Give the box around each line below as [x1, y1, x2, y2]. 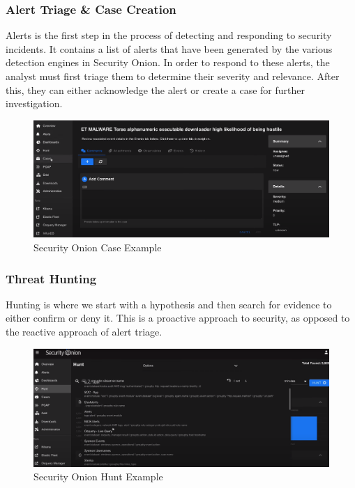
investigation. [6, 96, 63, 111]
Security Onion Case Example [33, 240, 162, 255]
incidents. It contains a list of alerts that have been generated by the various [6, 41, 333, 56]
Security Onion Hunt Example [33, 469, 163, 484]
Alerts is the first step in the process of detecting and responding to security [6, 28, 332, 42]
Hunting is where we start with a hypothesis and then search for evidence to [6, 297, 332, 311]
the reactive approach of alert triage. [6, 324, 163, 339]
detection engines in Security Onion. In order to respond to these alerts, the [6, 55, 330, 70]
